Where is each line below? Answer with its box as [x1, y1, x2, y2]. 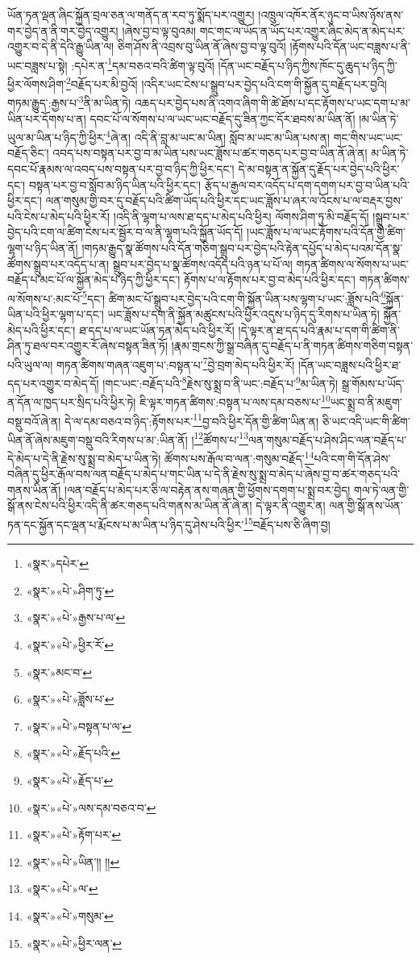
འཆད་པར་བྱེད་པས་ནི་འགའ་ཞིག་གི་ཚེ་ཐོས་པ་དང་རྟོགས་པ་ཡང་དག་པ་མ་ [134, 94, 410, 111]
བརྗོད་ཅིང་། [7, 144, 49, 161]
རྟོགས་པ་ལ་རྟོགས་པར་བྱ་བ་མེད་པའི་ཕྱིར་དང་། [184, 271, 356, 288]
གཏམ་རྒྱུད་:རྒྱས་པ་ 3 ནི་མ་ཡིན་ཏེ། [7, 92, 131, 111]
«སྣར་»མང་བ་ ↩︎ [26, 663, 92, 680]
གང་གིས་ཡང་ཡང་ [333, 128, 403, 145]
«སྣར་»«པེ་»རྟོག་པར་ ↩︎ [26, 826, 122, 843]
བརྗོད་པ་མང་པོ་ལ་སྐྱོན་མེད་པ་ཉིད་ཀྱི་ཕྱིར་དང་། [7, 271, 181, 288]
